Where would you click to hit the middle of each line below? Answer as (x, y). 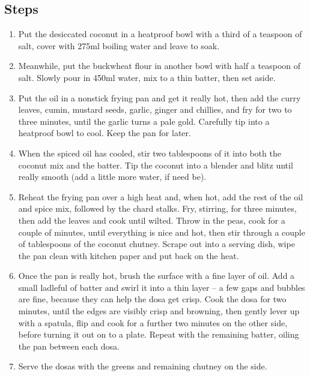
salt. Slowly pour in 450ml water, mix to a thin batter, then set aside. (147, 77)
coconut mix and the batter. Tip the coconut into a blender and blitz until (156, 165)
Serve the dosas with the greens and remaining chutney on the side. (143, 366)
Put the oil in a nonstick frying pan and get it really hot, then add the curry (160, 97)
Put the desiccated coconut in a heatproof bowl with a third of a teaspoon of (160, 34)
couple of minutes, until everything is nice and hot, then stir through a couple (162, 232)
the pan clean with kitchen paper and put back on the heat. (129, 255)
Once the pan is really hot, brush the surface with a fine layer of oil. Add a (157, 276)
